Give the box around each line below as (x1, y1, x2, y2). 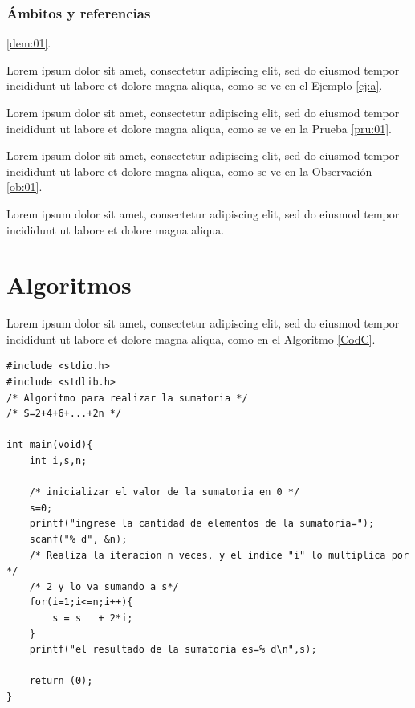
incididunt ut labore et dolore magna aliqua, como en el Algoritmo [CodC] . (6, 330, 376, 347)
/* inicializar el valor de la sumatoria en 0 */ (29, 486, 300, 498)
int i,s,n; (29, 455, 87, 467)
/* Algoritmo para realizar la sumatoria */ (6, 392, 248, 404)
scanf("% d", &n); (29, 534, 128, 545)
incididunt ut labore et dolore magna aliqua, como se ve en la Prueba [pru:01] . (6, 120, 392, 136)
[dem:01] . (6, 35, 51, 51)
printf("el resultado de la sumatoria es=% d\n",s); (29, 644, 317, 656)
